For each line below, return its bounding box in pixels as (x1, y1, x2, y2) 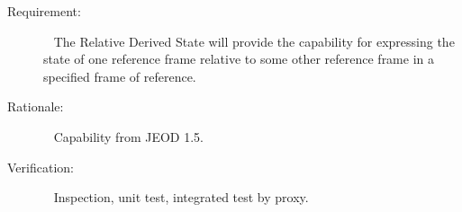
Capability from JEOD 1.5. (53, 127, 204, 146)
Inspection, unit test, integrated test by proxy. (53, 188, 309, 207)
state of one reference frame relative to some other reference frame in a (43, 49, 434, 68)
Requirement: (7, 2, 81, 20)
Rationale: (7, 97, 64, 116)
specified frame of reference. (43, 66, 196, 85)
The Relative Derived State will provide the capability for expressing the (53, 31, 455, 50)
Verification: (7, 157, 74, 176)
